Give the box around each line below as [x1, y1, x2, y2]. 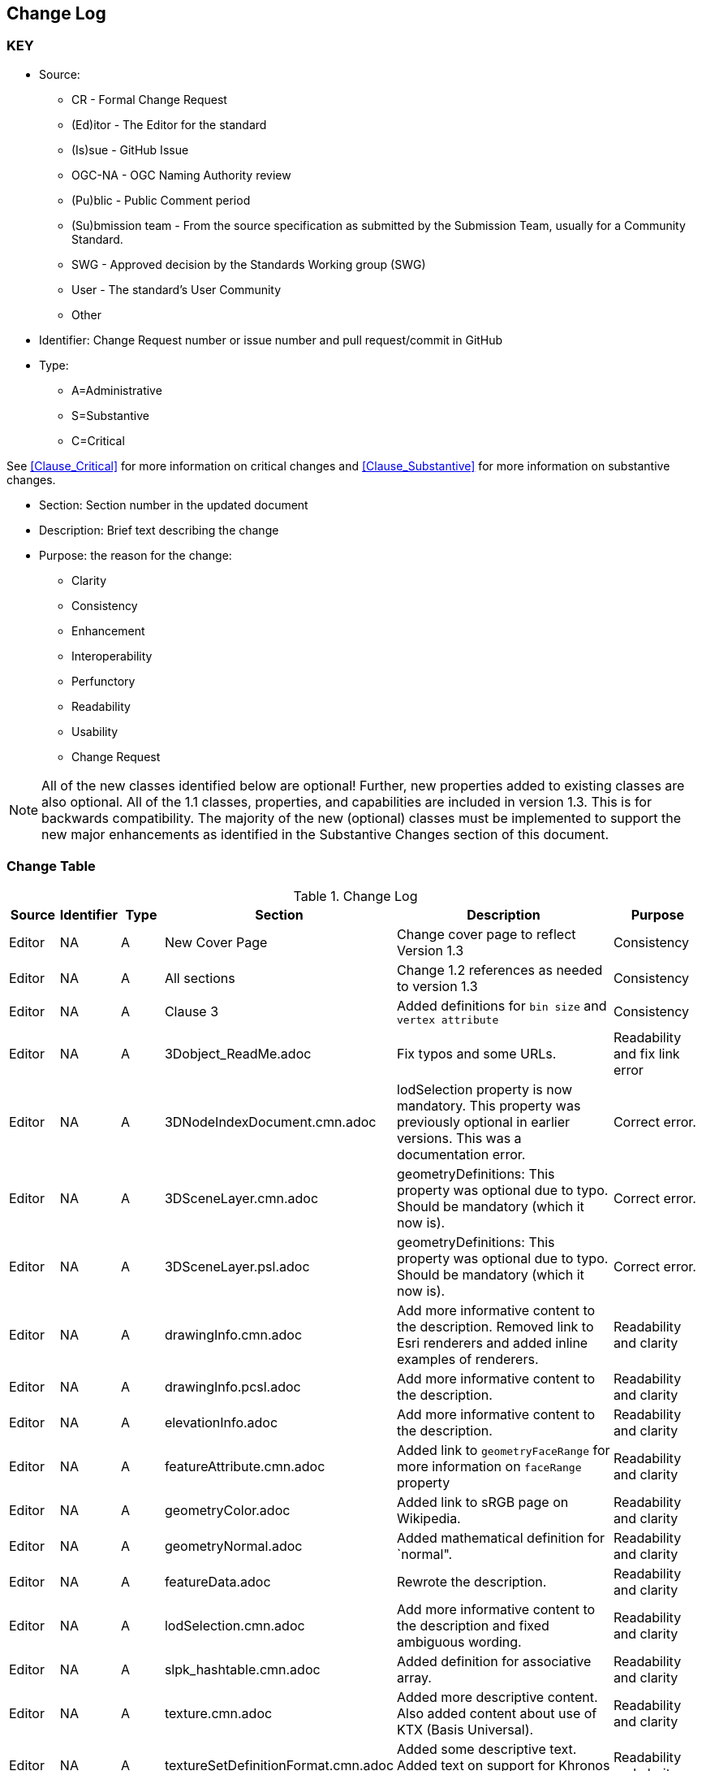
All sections [164, 969, 235, 986]
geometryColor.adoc [164, 1501, 291, 1518]
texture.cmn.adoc [164, 1704, 273, 1721]
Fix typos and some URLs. [397, 1045, 557, 1062]
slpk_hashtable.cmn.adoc [164, 1661, 321, 1678]
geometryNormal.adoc [164, 1537, 303, 1554]
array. [397, 1669, 432, 1686]
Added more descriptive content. [397, 1688, 598, 1705]
